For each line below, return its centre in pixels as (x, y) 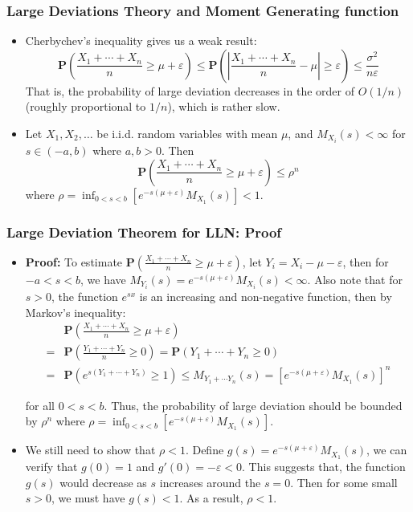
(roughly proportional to (86, 106)
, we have (103, 279)
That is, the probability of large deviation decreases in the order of (190, 90)
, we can (387, 450)
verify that (51, 467)
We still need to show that (90, 450)
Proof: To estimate (74, 261)
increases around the (210, 482)
